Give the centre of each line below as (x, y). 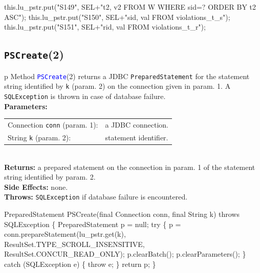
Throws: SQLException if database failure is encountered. (96, 197)
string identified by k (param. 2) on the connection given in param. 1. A (117, 86)
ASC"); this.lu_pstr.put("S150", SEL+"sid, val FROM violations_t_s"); (117, 17)
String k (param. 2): (39, 137)
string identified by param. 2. (50, 177)
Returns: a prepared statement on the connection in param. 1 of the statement (130, 167)
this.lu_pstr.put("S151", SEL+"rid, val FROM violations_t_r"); (105, 27)
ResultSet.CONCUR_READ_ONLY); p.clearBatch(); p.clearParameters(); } (125, 254)
